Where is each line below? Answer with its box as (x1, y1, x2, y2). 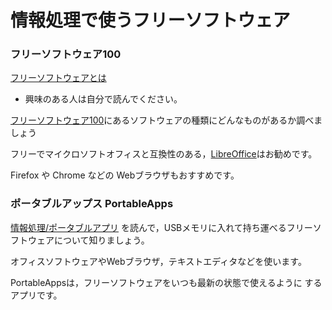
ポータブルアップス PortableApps (10, 197, 174, 211)
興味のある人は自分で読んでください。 (24, 93, 183, 105)
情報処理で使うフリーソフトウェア (10, 9, 291, 32)
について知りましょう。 (53, 234, 150, 246)
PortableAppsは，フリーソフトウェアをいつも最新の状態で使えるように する (10, 276, 323, 288)
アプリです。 (10, 289, 63, 301)
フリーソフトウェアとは (10, 72, 107, 84)
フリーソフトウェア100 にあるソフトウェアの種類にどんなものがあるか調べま (10, 114, 323, 126)
